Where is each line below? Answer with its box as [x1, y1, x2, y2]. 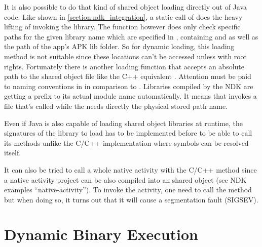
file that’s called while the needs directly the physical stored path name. [4, 100, 228, 111]
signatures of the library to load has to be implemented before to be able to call [4, 128, 252, 138]
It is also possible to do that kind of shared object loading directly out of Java [4, 2, 247, 12]
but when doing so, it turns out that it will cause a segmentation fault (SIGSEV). [4, 194, 258, 204]
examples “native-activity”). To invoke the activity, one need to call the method [4, 184, 252, 195]
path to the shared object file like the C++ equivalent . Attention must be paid [4, 71, 251, 81]
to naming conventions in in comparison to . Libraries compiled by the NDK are [4, 80, 253, 91]
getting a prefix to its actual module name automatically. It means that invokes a [4, 91, 257, 101]
